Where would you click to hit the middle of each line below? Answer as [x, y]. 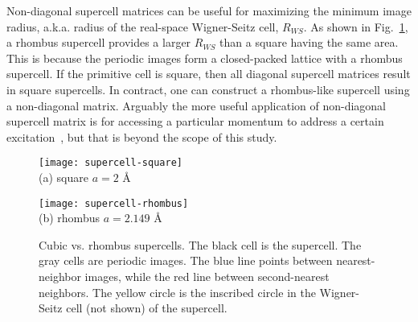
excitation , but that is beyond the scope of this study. [142, 136]
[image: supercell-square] [111, 163]
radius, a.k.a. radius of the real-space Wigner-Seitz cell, [143, 26]
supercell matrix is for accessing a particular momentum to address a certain [195, 121]
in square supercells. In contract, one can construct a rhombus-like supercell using [208, 89]
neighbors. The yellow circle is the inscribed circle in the [177, 292]
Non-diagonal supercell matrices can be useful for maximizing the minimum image [209, 10]
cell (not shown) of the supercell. [147, 308]
